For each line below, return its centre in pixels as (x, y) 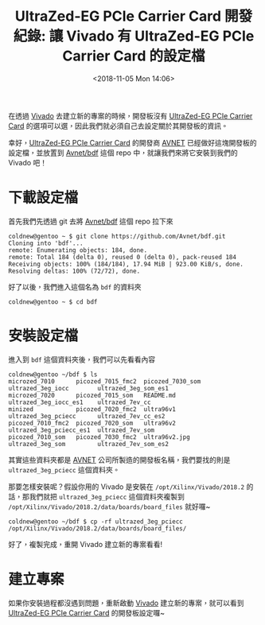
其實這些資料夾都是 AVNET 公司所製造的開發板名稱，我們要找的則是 (119, 460)
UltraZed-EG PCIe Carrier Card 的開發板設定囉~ (87, 612)
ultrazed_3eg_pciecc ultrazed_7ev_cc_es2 (87, 416)
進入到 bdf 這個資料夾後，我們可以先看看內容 (82, 359)
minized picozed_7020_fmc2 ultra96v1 (92, 409)
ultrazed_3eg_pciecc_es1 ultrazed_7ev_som (82, 430)
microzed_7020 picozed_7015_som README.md (92, 395)
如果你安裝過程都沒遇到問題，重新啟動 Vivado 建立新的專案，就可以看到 (126, 603)
